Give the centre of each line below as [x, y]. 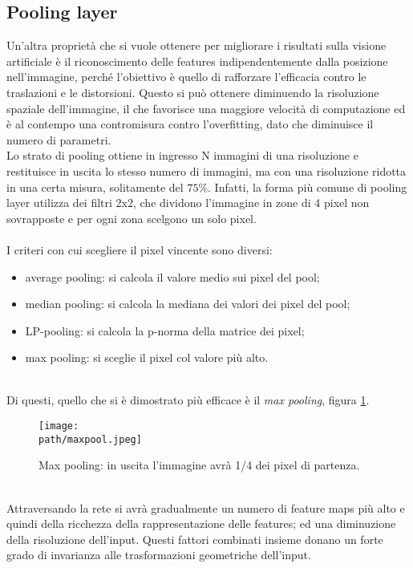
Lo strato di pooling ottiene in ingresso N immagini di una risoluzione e [182, 155]
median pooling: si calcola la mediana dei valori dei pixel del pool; [188, 304]
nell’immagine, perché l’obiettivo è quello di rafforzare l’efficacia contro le [186, 77]
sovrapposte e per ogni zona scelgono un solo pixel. [132, 218]
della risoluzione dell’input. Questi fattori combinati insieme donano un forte [195, 539]
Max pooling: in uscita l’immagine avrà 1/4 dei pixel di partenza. [199, 465]
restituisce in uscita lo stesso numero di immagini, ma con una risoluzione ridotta [206, 170]
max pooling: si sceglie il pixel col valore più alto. [147, 357]
